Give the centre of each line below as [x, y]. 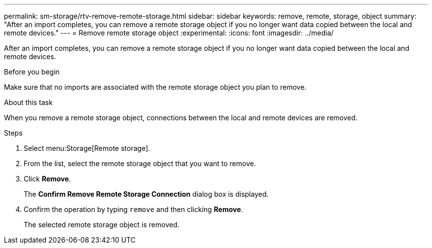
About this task [28, 102]
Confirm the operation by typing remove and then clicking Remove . [133, 209]
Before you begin [32, 72]
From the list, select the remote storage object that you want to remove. [140, 163]
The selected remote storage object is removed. [102, 225]
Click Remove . [47, 179]
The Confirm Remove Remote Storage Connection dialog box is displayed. [146, 194]
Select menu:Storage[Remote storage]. [87, 148]
